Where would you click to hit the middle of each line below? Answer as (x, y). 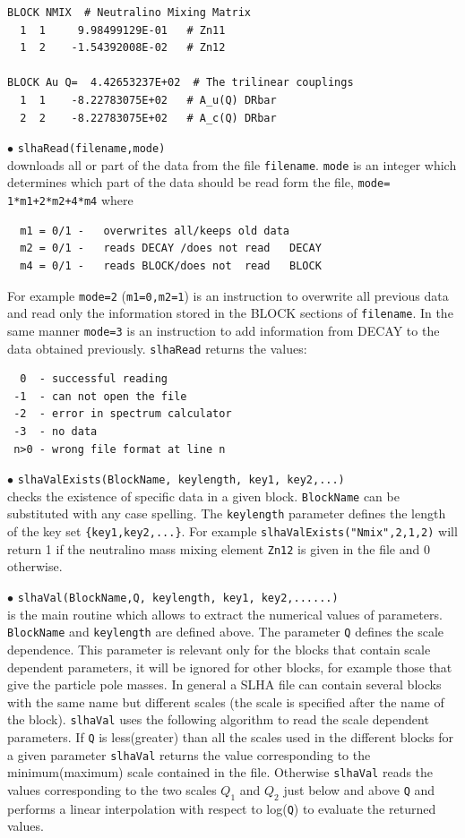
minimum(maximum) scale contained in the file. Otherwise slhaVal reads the (220, 772)
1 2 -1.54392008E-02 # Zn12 (123, 48)
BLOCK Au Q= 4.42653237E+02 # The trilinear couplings (181, 83)
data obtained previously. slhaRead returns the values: (157, 348)
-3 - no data (56, 431)
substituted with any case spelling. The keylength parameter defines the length (227, 513)
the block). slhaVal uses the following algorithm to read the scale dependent (218, 719)
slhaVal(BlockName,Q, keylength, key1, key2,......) (178, 599)
